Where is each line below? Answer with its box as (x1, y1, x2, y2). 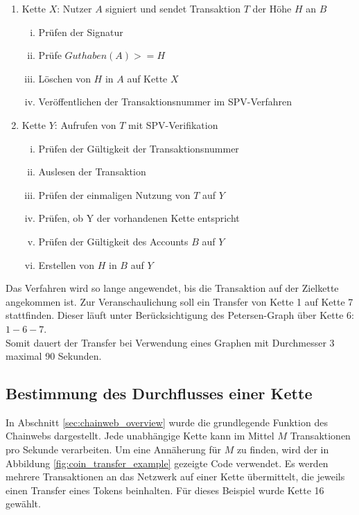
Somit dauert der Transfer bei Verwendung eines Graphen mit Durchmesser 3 (6, 335, 335, 349)
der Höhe (252, 1, 292, 15)
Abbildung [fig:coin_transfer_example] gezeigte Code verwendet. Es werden (6, 455, 329, 470)
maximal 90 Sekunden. (6, 349, 102, 363)
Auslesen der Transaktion (38, 164, 146, 179)
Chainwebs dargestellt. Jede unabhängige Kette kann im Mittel (6, 428, 274, 443)
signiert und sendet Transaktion (105, 1, 241, 15)
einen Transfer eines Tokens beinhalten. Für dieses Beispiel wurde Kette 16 (6, 482, 324, 497)
